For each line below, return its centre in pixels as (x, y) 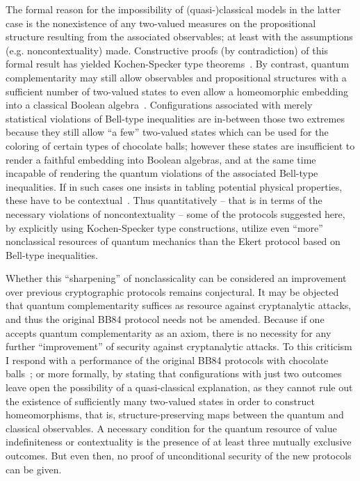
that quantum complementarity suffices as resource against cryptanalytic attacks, (179, 305)
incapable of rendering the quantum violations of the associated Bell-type (162, 173)
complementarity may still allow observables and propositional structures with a (176, 77)
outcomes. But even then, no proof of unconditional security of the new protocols (179, 455)
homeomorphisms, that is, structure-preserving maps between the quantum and (175, 415)
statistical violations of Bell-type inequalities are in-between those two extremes (175, 118)
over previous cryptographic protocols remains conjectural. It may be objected (172, 291)
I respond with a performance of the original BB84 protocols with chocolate (167, 360)
